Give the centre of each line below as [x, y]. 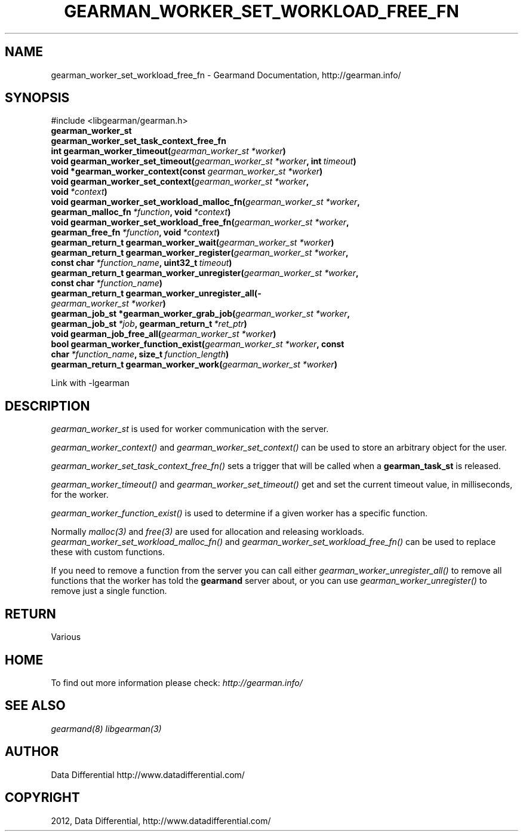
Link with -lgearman [90, 383]
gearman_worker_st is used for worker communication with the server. [190, 429]
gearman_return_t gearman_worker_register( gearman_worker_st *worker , [200, 253]
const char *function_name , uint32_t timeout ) [141, 263]
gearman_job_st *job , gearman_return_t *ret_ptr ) [149, 324]
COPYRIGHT [42, 798]
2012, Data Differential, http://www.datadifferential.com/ [161, 820]
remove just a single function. [109, 591]
